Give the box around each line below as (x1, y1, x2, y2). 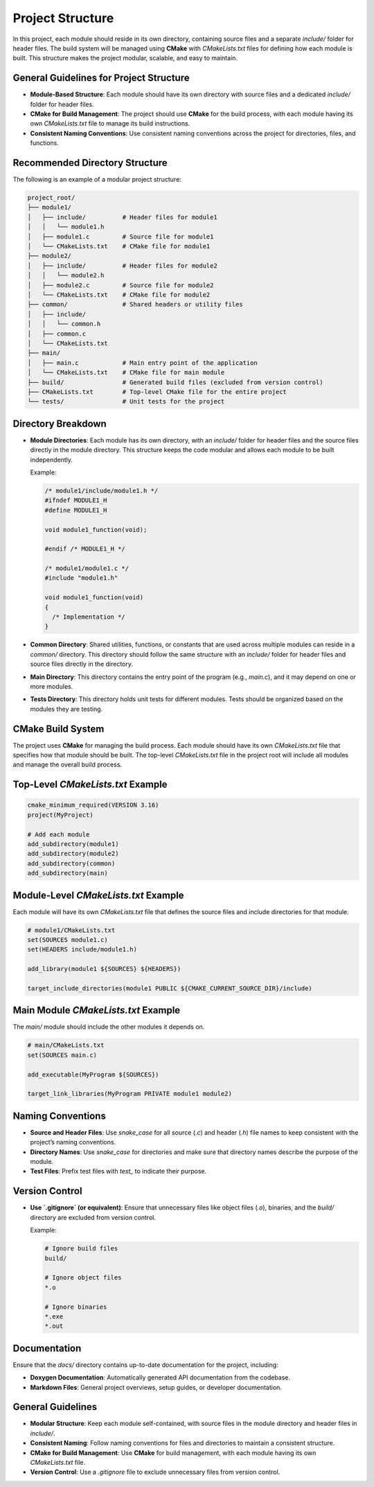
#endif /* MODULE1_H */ (44, 545, 126, 553)
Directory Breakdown (12, 418, 107, 429)
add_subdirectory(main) (27, 869, 109, 877)
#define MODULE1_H (44, 506, 107, 514)
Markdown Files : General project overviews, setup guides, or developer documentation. (30, 1383, 282, 1391)
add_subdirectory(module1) (27, 840, 119, 848)
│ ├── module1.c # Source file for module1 (27, 232, 214, 241)
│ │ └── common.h (27, 320, 101, 328)
